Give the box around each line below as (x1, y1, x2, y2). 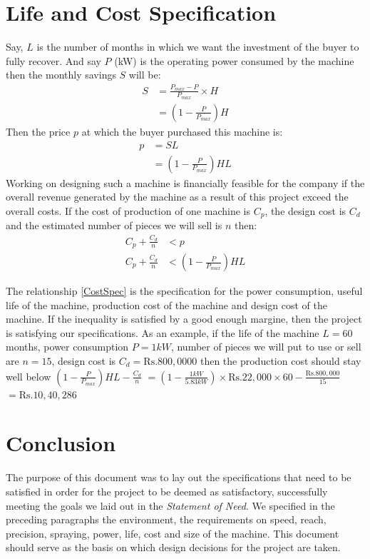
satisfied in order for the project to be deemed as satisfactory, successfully (6, 483, 328, 498)
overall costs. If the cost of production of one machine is (6, 203, 250, 218)
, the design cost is (264, 203, 346, 218)
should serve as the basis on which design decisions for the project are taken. (6, 540, 341, 555)
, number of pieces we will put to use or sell (170, 339, 361, 354)
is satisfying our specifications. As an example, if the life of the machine (6, 325, 319, 340)
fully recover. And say (6, 53, 101, 68)
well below (6, 368, 51, 383)
